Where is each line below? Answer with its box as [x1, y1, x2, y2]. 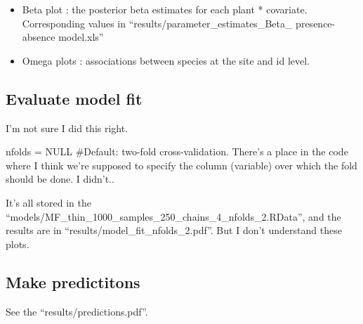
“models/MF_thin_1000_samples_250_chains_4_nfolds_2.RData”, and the [6, 209, 341, 223]
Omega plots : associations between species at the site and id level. [22, 53, 310, 67]
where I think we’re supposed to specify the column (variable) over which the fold [6, 157, 357, 172]
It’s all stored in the [6, 195, 91, 209]
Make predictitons [6, 271, 140, 292]
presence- [296, 15, 336, 30]
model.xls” [58, 30, 104, 44]
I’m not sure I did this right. [6, 120, 128, 135]
